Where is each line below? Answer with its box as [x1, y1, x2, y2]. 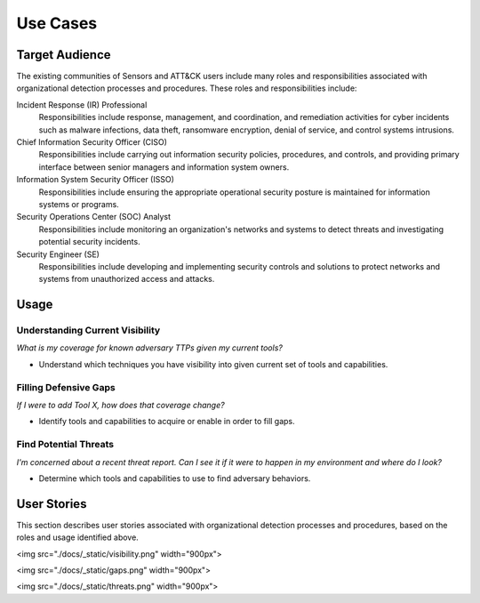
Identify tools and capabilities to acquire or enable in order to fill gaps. [38, 416, 295, 427]
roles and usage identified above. [16, 532, 140, 543]
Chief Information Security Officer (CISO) [16, 137, 168, 148]
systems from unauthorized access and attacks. [38, 274, 215, 285]
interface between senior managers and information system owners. [38, 161, 290, 173]
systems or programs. [38, 198, 119, 209]
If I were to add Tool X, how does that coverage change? [16, 400, 226, 410]
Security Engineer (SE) [16, 249, 100, 260]
